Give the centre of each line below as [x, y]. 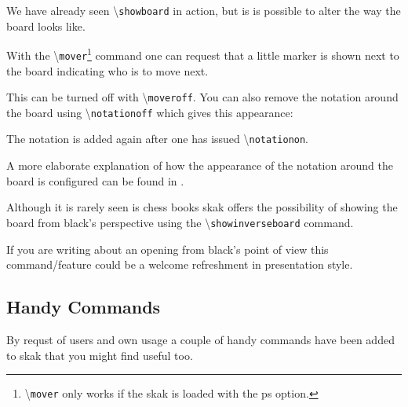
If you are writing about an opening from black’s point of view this [168, 249]
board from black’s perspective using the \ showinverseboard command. [180, 222]
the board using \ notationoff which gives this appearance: [150, 112]
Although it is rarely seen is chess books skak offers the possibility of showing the [202, 207]
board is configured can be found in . [95, 180]
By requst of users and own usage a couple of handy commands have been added [200, 339]
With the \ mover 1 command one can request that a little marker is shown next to [203, 54]
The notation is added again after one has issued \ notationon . [158, 139]
